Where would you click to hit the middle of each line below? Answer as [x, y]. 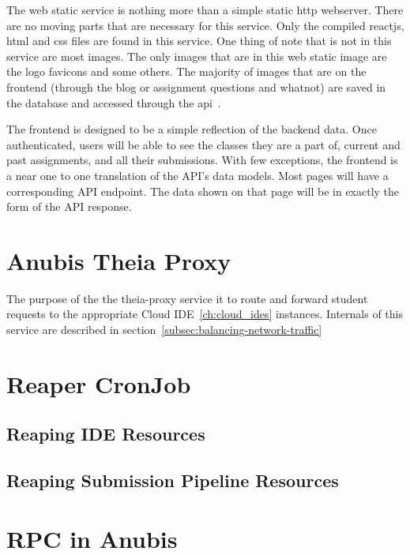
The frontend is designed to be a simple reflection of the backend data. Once [192, 129]
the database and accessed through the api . [114, 102]
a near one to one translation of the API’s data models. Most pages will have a [197, 175]
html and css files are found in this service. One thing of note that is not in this [199, 41]
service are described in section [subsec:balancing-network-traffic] [164, 330]
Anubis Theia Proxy [119, 260]
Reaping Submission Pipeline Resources [173, 480]
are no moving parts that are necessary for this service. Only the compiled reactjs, [205, 25]
